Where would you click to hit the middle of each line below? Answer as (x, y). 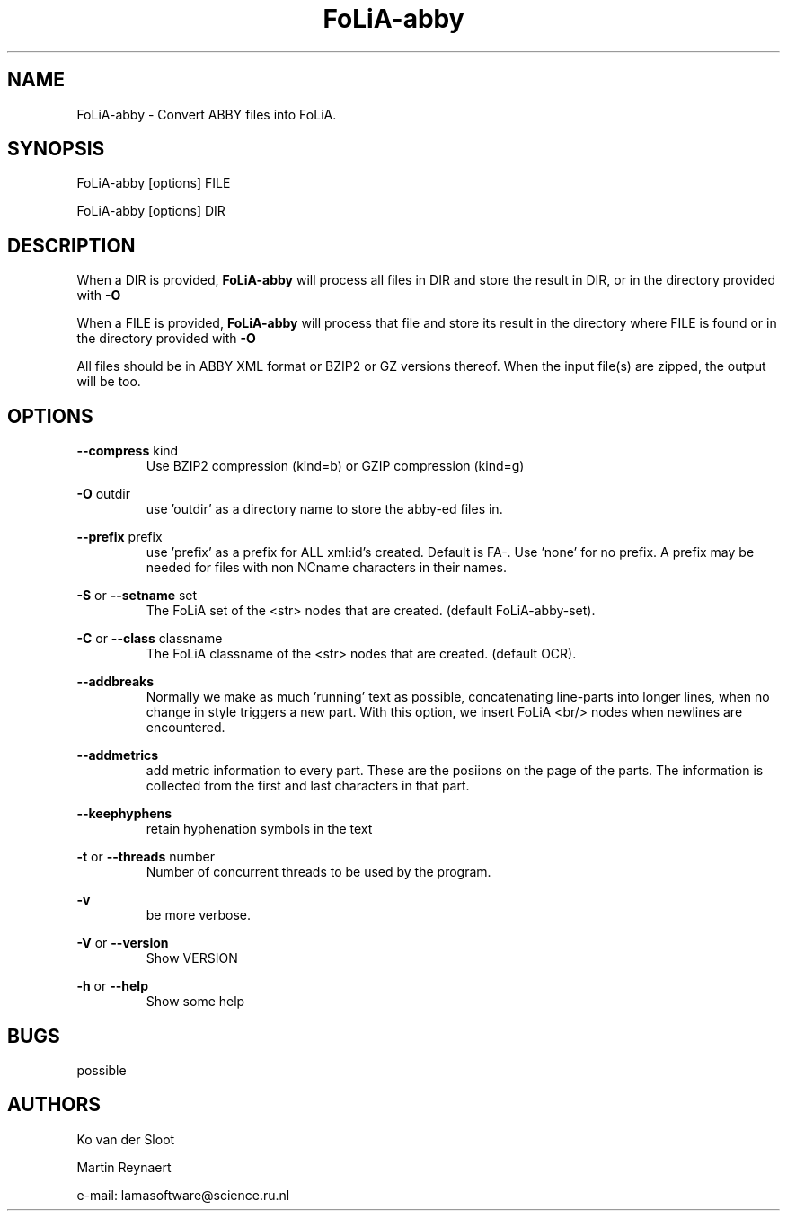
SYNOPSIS (56, 149)
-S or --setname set (137, 596)
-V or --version (123, 943)
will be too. (109, 382)
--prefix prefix (119, 537)
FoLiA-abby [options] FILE (154, 183)
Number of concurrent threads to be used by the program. (318, 872)
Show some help (195, 1002)
